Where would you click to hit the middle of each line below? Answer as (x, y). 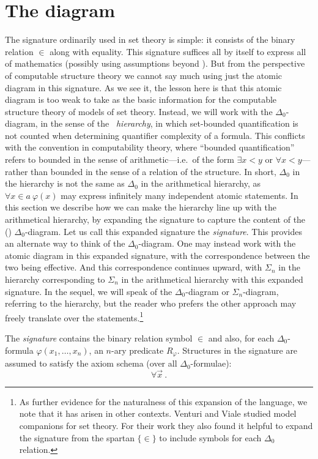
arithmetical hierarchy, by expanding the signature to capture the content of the (155, 219)
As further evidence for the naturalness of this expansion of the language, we (163, 401)
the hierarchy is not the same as (65, 183)
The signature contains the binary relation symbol (99, 338)
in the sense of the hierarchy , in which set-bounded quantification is (169, 123)
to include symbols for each (210, 437)
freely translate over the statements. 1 (74, 316)
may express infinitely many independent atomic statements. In (179, 195)
